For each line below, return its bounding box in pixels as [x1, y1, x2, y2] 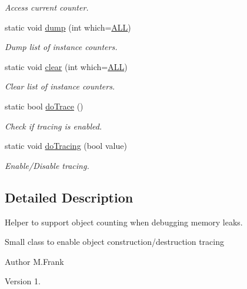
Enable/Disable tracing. [5, 159, 89, 171]
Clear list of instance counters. [5, 80, 115, 92]
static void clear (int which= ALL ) [5, 60, 128, 72]
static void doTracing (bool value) [5, 139, 127, 152]
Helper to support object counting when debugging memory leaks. [5, 215, 243, 228]
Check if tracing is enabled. [5, 119, 102, 132]
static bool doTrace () [5, 99, 84, 112]
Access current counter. [5, 1, 89, 13]
